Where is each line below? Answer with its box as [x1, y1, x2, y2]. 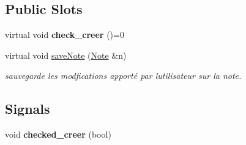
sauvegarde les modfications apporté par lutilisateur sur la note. [5, 69, 242, 82]
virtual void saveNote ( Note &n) [5, 48, 127, 61]
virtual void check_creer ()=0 [5, 28, 124, 41]
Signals [5, 99, 50, 118]
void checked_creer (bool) [5, 128, 111, 141]
